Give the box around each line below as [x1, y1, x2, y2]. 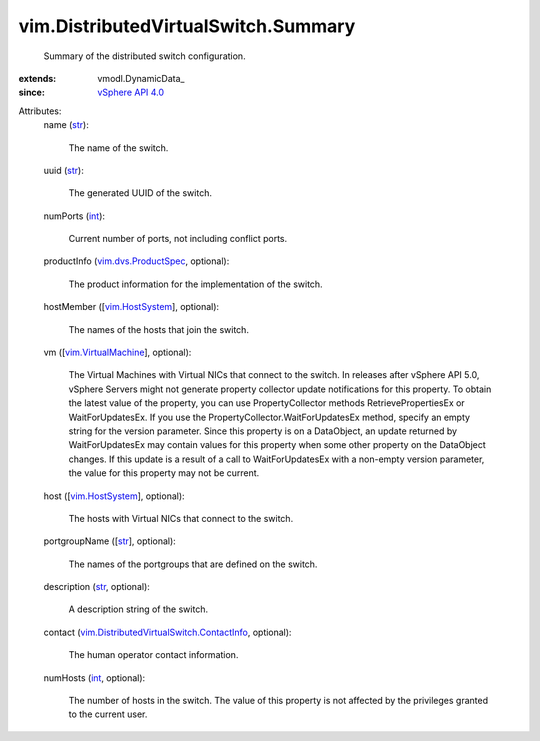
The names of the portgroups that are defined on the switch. [68, 558, 318, 570]
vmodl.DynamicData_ [97, 72, 185, 84]
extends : [18, 72, 57, 84]
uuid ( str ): [43, 164, 84, 176]
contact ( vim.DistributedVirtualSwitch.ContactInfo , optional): [43, 626, 292, 638]
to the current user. [68, 708, 148, 720]
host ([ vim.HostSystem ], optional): [43, 490, 185, 502]
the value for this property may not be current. [68, 467, 260, 479]
